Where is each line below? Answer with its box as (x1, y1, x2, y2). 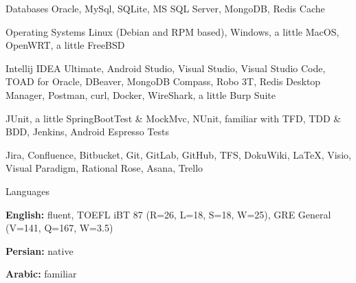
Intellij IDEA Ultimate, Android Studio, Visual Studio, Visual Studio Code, (5, 60, 326, 75)
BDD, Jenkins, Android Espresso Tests (5, 124, 169, 139)
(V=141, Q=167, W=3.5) (5, 220, 113, 235)
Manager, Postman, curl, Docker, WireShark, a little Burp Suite (5, 87, 276, 102)
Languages (5, 183, 50, 198)
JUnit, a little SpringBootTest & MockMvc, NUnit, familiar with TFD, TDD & (5, 111, 342, 125)
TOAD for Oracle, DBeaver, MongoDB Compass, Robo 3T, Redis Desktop (5, 74, 321, 89)
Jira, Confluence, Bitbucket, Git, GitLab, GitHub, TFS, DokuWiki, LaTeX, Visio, (5, 147, 351, 161)
